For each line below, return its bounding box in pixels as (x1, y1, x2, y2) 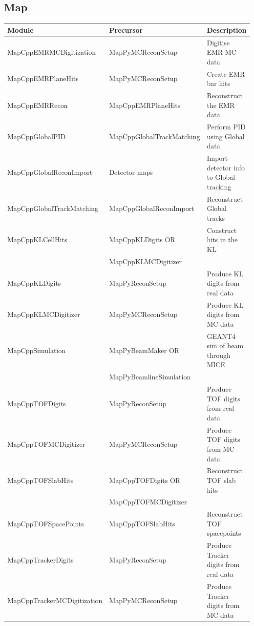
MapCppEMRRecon (7, 100, 68, 110)
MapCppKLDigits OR (109, 234, 175, 245)
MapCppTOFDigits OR (109, 475, 181, 485)
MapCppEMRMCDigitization (7, 47, 96, 57)
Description (207, 24, 247, 35)
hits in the (207, 234, 238, 245)
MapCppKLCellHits (7, 234, 67, 245)
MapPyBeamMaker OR (109, 345, 180, 355)
